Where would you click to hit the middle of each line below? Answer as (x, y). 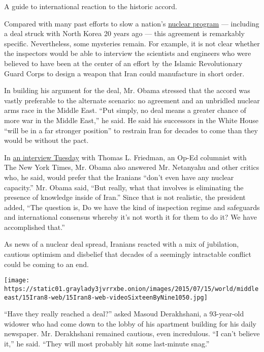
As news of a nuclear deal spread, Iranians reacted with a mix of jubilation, (122, 244)
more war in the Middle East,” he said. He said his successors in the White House (131, 120)
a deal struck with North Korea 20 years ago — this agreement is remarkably (124, 33)
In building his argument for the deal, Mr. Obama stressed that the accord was (127, 90)
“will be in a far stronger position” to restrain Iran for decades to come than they (131, 130)
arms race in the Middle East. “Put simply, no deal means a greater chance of (125, 110)
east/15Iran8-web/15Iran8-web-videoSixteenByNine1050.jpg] (106, 297)
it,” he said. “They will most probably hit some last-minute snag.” (107, 343)
